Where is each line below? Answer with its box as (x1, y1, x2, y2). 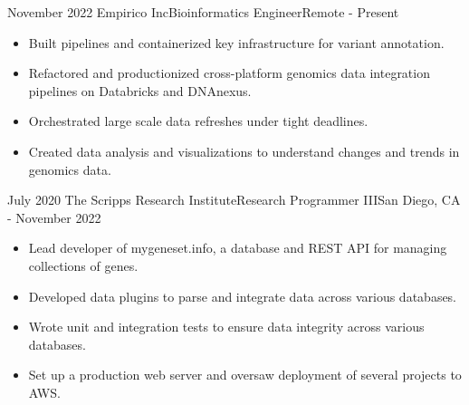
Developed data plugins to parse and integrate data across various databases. (28, 286, 457, 305)
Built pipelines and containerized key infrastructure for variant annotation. (28, 33, 445, 52)
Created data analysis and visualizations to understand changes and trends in (28, 141, 460, 160)
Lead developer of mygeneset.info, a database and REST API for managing (28, 238, 447, 257)
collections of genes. (28, 256, 139, 275)
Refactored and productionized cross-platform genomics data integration (28, 63, 430, 82)
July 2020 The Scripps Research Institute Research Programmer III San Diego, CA (7, 190, 461, 209)
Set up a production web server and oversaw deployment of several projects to (28, 365, 462, 384)
